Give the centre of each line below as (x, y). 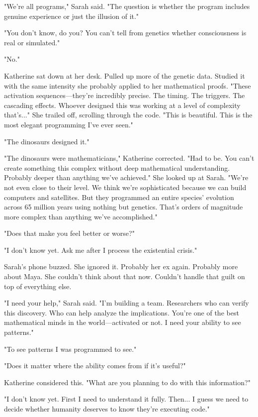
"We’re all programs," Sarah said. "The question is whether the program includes (127, 6)
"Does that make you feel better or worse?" (69, 233)
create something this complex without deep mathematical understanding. (117, 167)
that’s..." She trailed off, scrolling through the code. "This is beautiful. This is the (128, 115)
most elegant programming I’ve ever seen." (69, 124)
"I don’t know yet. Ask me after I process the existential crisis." (101, 250)
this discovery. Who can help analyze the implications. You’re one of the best (122, 312)
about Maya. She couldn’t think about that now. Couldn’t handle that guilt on (125, 276)
